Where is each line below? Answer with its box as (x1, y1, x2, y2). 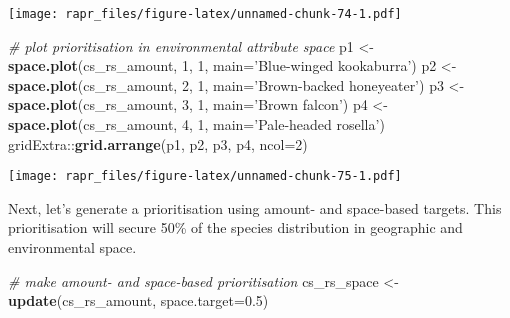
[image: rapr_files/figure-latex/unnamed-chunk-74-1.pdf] (8, 7, 402, 21)
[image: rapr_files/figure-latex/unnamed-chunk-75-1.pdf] (8, 169, 402, 184)
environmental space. (8, 237, 137, 258)
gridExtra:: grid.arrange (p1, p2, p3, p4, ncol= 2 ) (8, 133, 308, 154)
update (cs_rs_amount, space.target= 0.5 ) (8, 290, 269, 311)
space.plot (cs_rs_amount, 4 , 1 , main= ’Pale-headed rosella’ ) (8, 114, 385, 135)
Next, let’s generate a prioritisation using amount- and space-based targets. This (8, 197, 502, 218)
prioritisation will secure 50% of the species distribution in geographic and (8, 217, 463, 238)
